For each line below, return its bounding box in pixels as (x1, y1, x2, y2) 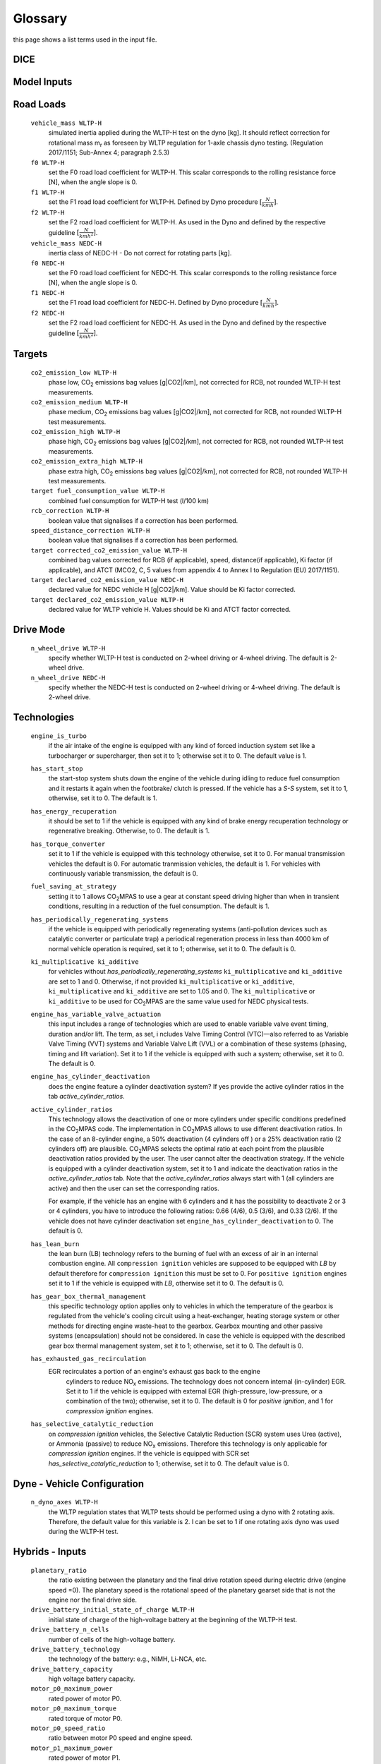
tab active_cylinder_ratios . (48, 1092, 125, 1101)
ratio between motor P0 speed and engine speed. (48, 1734, 193, 1742)
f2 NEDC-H (30, 309, 65, 317)
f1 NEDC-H (30, 289, 65, 296)
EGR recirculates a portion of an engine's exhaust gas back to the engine (48, 1367, 260, 1376)
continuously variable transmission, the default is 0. (48, 869, 198, 878)
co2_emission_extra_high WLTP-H (30, 457, 143, 466)
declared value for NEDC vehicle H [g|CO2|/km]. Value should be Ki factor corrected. (48, 586, 296, 594)
